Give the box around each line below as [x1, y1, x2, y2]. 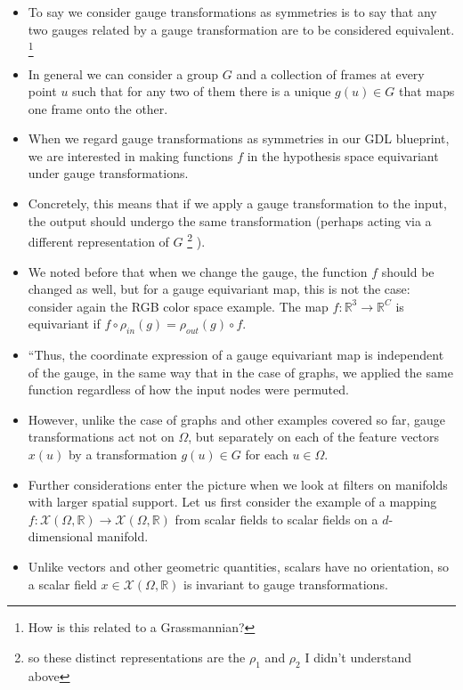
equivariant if [28, 314, 101, 333]
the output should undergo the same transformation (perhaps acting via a [28, 211, 432, 230]
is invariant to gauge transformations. [183, 574, 388, 593]
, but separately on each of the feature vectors [188, 427, 440, 446]
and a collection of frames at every [236, 64, 425, 83]
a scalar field [28, 574, 97, 593]
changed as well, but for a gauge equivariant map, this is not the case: [28, 280, 410, 298]
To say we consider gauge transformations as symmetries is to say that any [28, 3, 437, 20]
